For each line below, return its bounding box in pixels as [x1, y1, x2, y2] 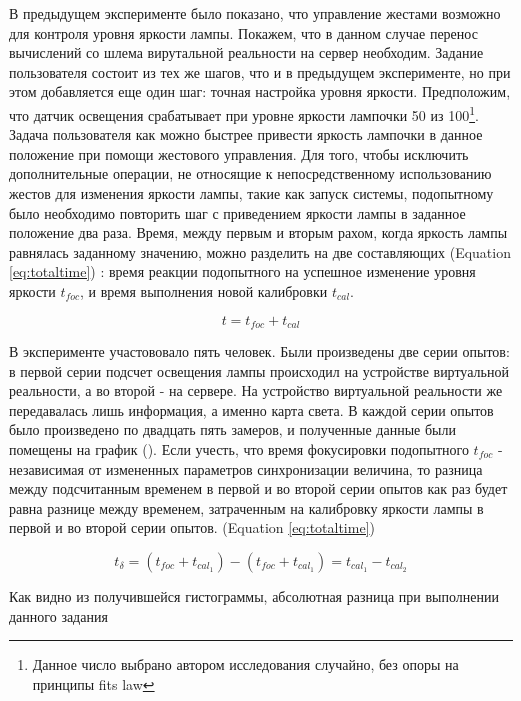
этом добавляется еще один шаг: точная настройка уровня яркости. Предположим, [9, 81, 511, 102]
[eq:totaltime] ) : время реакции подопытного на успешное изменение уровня [9, 261, 476, 282]
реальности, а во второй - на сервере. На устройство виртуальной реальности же [9, 380, 503, 401]
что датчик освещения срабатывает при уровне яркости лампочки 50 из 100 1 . [9, 101, 479, 125]
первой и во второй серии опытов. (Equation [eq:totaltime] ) [9, 517, 375, 538]
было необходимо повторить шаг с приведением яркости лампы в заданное [9, 202, 466, 223]
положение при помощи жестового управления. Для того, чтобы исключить [9, 143, 469, 164]
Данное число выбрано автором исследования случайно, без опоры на [32, 654, 459, 675]
